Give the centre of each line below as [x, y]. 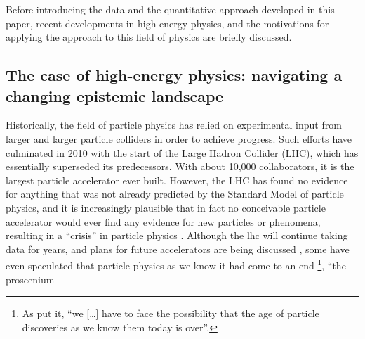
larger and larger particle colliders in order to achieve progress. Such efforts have [179, 138]
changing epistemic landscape [115, 95]
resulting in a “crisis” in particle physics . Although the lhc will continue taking [177, 235]
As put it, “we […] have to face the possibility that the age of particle [171, 313]
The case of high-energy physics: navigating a [174, 75]
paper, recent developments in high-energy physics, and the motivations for [167, 23]
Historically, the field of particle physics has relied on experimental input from [174, 125]
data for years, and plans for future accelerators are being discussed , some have [178, 249]
